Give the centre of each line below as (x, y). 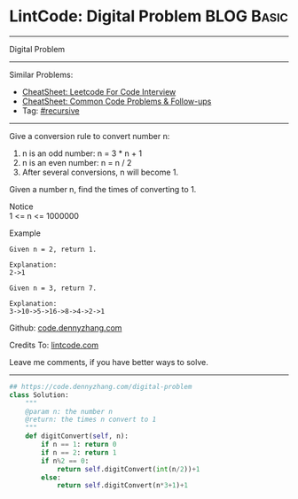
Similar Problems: (41, 74)
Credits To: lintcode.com (54, 345)
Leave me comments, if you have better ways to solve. (109, 362)
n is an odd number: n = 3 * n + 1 (82, 153)
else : (51, 477)
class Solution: (39, 395)
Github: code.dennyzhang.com (66, 327)
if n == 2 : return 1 (79, 452)
